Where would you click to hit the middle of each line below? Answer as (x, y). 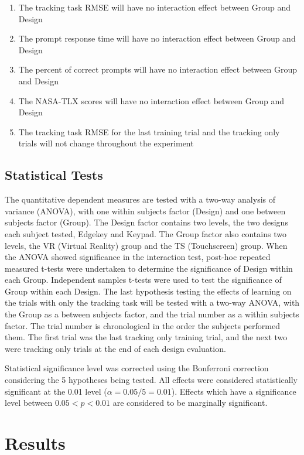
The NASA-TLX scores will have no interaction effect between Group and (151, 100)
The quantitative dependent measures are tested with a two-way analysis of (140, 199)
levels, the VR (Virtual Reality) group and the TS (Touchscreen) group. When (146, 245)
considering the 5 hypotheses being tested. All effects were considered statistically (151, 380)
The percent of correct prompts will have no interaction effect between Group (158, 69)
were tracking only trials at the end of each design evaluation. (115, 348)
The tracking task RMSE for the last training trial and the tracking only (149, 131)
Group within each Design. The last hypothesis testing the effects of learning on (148, 291)
